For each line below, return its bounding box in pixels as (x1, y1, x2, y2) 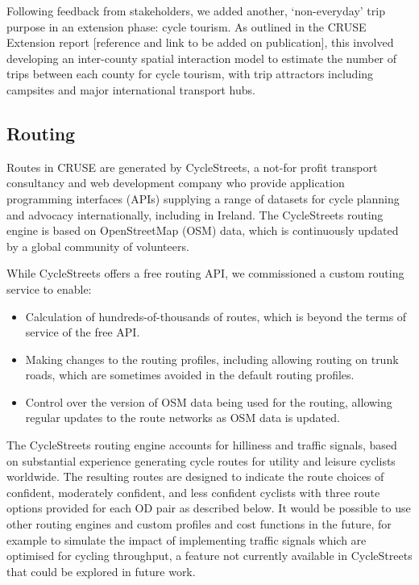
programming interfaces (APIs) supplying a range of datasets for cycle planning (6, 190, 400, 207)
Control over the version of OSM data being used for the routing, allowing (25, 393, 392, 410)
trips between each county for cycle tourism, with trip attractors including (6, 65, 374, 82)
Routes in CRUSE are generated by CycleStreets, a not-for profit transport (6, 158, 378, 175)
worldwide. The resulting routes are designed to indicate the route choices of (6, 468, 384, 485)
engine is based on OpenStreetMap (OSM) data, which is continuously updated (6, 222, 399, 239)
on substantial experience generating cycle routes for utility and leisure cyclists (6, 452, 396, 469)
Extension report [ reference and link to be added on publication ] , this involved (6, 34, 394, 51)
